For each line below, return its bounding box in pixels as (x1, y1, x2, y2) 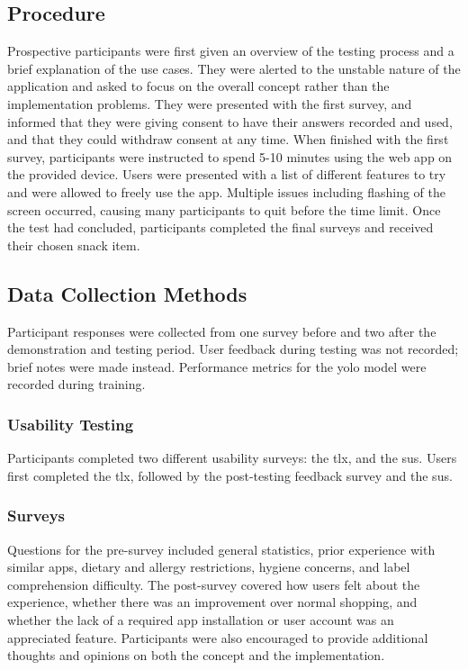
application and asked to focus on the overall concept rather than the (7, 77, 390, 95)
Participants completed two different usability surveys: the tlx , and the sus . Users (7, 448, 457, 467)
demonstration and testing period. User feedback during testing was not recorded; (7, 340, 459, 358)
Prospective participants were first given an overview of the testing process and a (7, 41, 454, 60)
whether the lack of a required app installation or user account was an (7, 610, 394, 629)
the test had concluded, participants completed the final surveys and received (7, 218, 434, 237)
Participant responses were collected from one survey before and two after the (7, 321, 436, 340)
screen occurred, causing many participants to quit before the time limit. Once (7, 200, 441, 219)
